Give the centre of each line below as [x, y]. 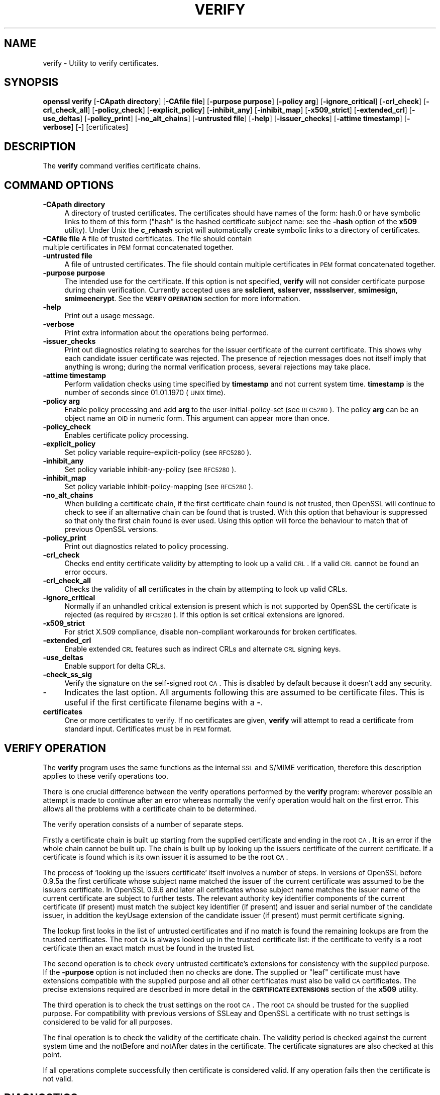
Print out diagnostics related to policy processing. [146, 546]
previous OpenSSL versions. [111, 529]
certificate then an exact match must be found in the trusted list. [149, 948]
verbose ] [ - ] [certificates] [86, 127]
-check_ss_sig [68, 675]
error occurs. [86, 572]
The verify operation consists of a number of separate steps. [143, 824]
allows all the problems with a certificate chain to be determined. [150, 808]
